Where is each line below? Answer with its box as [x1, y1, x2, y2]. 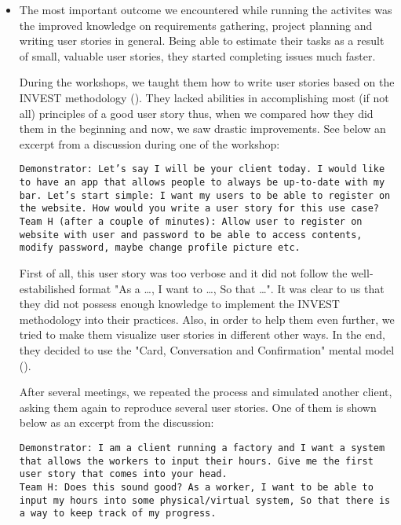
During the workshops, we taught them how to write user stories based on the [19, 74, 395, 90]
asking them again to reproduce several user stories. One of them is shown [19, 398, 377, 415]
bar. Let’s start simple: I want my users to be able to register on [19, 189, 391, 201]
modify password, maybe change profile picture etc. [19, 242, 301, 254]
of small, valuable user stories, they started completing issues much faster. [19, 47, 376, 64]
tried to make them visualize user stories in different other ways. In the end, [19, 326, 385, 343]
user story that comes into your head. [19, 468, 228, 480]
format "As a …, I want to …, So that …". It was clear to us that [78, 280, 385, 296]
